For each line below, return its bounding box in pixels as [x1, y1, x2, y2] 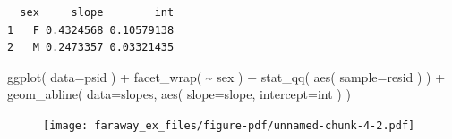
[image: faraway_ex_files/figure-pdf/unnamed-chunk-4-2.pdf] [43, 119, 415, 132]
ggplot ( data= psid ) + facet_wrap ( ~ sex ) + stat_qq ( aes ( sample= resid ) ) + [7, 67, 446, 86]
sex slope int [20, 6, 175, 19]
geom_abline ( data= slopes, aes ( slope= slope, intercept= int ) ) [7, 85, 351, 103]
